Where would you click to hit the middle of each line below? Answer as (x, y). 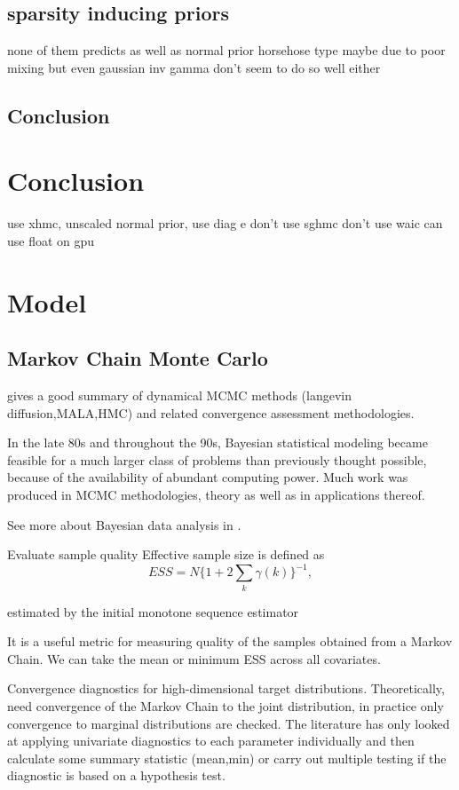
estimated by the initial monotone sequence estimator (153, 611)
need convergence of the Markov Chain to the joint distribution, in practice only (226, 706)
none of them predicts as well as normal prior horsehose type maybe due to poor (226, 50)
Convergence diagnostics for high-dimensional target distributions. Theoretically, (226, 688)
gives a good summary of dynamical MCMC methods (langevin (179, 395)
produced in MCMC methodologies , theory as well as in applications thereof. (216, 495)
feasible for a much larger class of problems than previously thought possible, (217, 459)
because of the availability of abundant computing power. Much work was (208, 477)
